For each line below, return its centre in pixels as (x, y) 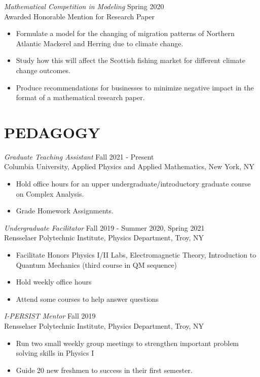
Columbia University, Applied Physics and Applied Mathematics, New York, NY (129, 166)
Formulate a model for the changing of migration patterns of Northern (125, 33)
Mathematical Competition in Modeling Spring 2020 (84, 6)
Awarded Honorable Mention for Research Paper (80, 16)
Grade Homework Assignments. (65, 211)
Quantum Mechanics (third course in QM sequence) (97, 264)
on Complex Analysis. (50, 193)
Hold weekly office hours (54, 282)
